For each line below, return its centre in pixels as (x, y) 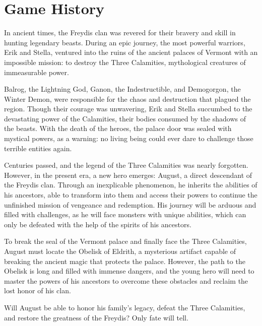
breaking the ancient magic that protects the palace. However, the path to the (125, 261)
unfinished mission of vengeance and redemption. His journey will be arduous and (130, 204)
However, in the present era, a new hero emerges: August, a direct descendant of (128, 175)
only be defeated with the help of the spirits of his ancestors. (98, 224)
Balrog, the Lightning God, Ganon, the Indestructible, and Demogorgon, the (122, 89)
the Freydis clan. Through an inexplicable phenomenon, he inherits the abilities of (131, 185)
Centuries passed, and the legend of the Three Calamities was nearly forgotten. (126, 165)
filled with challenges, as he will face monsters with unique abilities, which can (125, 214)
